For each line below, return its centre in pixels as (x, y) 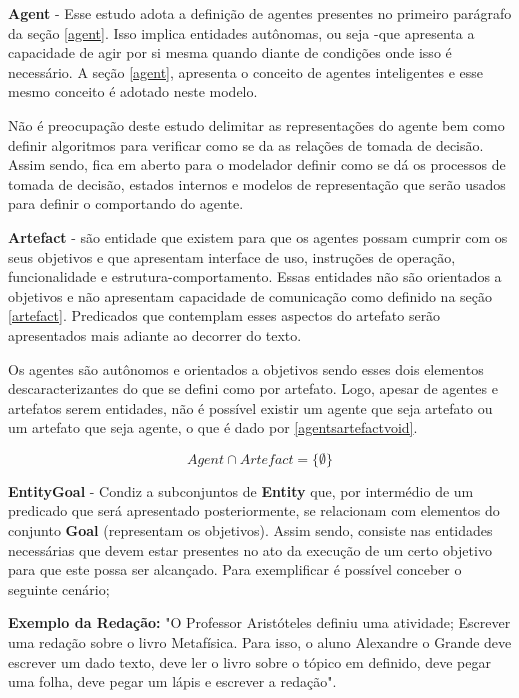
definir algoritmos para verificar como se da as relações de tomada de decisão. (246, 144)
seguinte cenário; (59, 588)
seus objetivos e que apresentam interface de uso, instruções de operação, (232, 256)
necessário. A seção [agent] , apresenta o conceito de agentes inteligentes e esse (246, 71)
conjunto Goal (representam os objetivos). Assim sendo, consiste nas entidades (250, 530)
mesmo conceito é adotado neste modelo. (133, 91)
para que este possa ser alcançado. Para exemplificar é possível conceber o (235, 569)
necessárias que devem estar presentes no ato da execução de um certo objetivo (250, 549)
